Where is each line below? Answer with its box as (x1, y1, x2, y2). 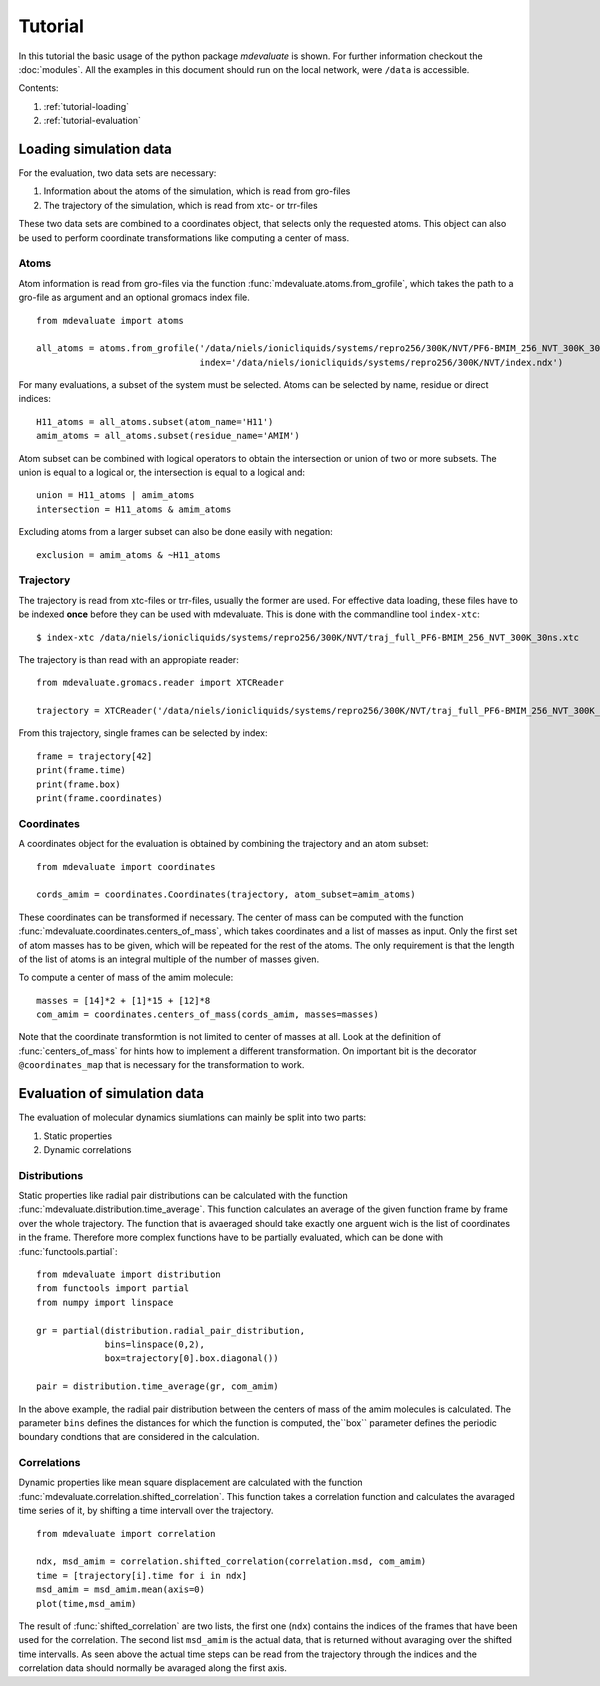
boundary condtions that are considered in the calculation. (18, 1431, 260, 1443)
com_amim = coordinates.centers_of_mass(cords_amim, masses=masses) (36, 1009, 379, 1020)
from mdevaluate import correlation (36, 1528, 216, 1539)
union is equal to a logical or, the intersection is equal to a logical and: (18, 466, 305, 479)
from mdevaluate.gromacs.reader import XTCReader (36, 677, 285, 689)
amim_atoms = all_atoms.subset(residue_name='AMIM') (36, 430, 300, 442)
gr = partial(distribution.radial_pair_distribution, (36, 1325, 305, 1336)
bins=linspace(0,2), (104, 1338, 205, 1350)
